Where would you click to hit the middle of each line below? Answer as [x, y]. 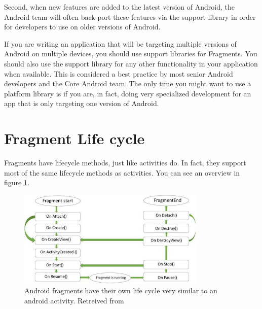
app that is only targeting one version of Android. [82, 103]
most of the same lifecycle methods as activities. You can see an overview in [122, 172]
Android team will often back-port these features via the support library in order [130, 16]
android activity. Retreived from [74, 300]
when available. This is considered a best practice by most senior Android [119, 73]
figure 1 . [17, 182]
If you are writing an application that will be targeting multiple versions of [120, 43]
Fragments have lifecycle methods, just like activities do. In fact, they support [125, 163]
